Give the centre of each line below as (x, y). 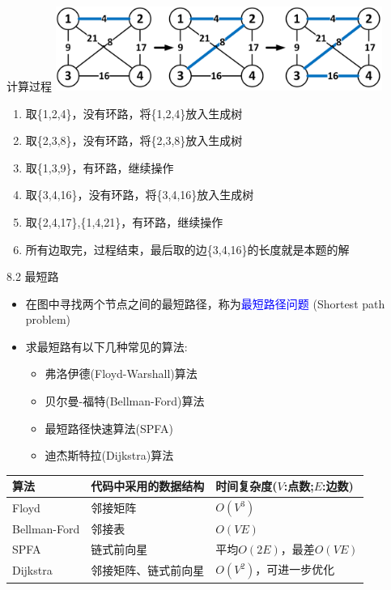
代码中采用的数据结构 (148, 486)
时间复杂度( (246, 486)
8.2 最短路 (33, 276)
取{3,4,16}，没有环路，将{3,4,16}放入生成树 (140, 195)
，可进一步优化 (295, 569)
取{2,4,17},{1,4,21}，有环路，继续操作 (124, 221)
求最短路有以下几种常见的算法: (106, 346)
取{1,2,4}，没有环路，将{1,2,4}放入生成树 (134, 113)
